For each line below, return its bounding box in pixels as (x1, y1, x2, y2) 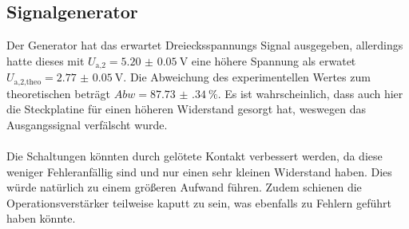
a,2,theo (14, 77, 42, 86)
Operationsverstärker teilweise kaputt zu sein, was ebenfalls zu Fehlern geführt (6, 194, 391, 211)
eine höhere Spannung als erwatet (191, 52, 356, 69)
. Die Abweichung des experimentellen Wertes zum (123, 69, 371, 85)
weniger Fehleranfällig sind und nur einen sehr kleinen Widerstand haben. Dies (6, 163, 392, 180)
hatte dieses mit (6, 52, 85, 69)
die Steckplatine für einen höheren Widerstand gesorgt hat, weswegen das (6, 101, 367, 117)
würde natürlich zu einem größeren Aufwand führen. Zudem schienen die (6, 179, 362, 195)
